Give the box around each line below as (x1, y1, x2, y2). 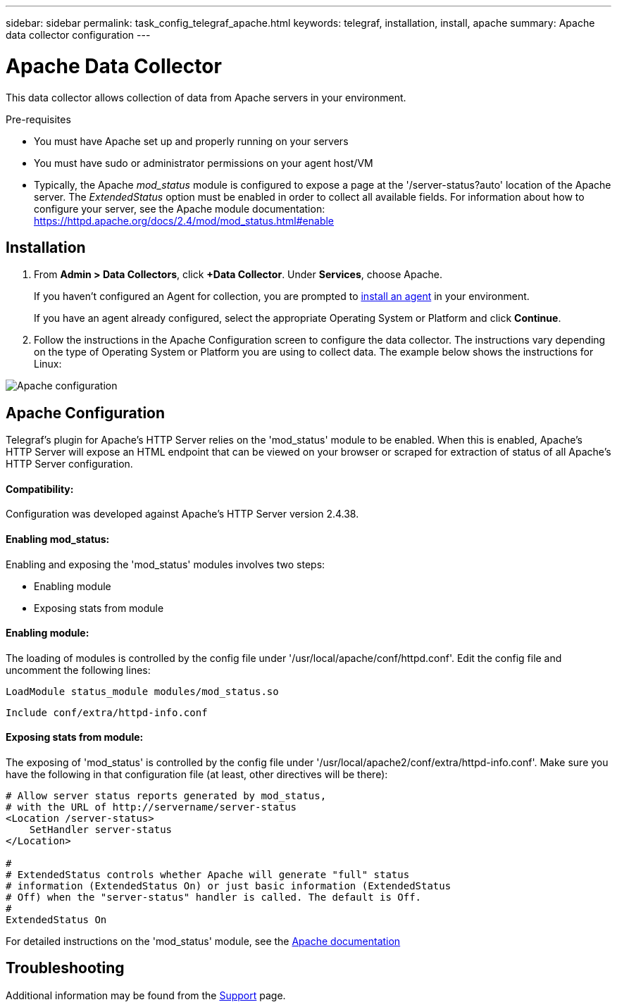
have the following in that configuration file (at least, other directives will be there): (6, 768, 388, 781)
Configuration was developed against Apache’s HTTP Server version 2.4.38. (6, 508, 359, 520)
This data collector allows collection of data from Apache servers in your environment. (6, 91, 406, 104)
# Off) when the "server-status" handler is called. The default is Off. (6, 892, 422, 903)
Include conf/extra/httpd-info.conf (6, 706, 208, 718)
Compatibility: (6, 482, 74, 495)
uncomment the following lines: (6, 663, 151, 676)
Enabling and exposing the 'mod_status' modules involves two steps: (6, 558, 325, 570)
